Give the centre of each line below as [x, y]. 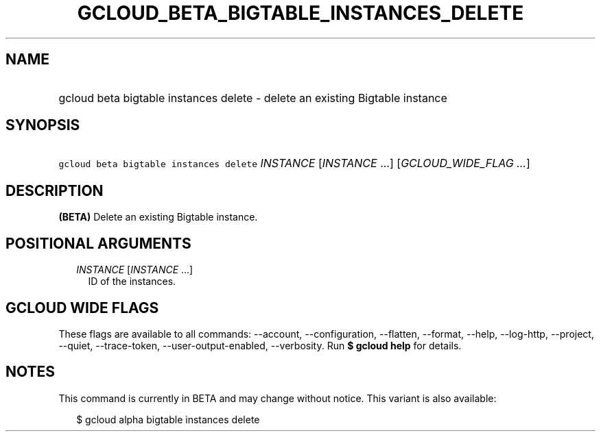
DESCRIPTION [55, 190]
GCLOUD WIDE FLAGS [82, 308]
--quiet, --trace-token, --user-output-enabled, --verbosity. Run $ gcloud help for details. [260, 345]
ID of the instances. [132, 282]
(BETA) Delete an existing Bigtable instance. [158, 217]
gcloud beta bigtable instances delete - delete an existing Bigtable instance [253, 98]
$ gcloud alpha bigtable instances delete [168, 419]
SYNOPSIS [43, 125]
